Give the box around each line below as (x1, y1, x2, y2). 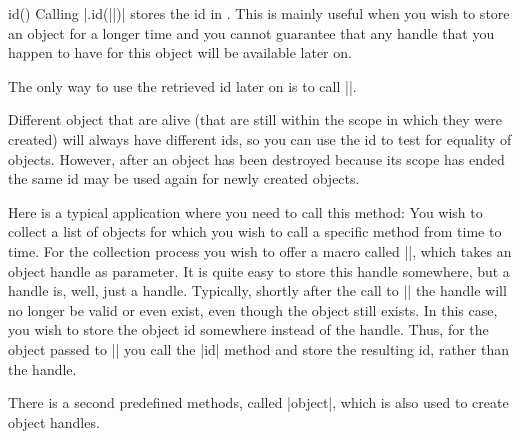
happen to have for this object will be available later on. (8, 42, 352, 63)
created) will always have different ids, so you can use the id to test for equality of (8, 128, 512, 149)
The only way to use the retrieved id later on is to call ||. (8, 75, 357, 96)
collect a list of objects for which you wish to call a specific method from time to (8, 221, 502, 242)
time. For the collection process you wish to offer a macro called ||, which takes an (8, 240, 512, 261)
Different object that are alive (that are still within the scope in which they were (8, 109, 502, 130)
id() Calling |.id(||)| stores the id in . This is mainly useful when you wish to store (8, 3, 510, 23)
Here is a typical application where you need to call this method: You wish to (8, 201, 483, 222)
